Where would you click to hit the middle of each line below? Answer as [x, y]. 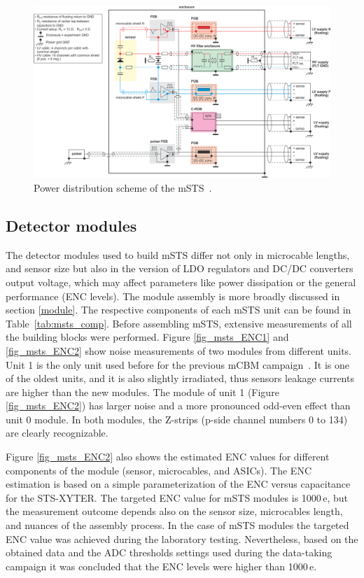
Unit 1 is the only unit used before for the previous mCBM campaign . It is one [178, 364]
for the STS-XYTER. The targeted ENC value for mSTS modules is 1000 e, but [177, 497]
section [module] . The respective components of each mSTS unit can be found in [178, 310]
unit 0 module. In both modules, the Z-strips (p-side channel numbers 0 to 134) [177, 419]
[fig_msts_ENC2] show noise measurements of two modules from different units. [178, 350]
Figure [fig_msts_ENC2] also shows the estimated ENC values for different [168, 457]
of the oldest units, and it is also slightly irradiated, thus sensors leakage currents [180, 378]
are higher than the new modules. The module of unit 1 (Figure [142, 392]
